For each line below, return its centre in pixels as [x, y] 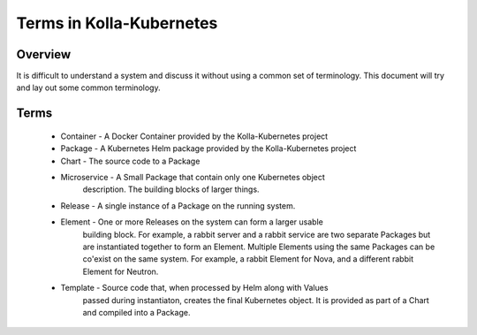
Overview [44, 54]
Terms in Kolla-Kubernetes [117, 23]
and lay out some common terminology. [88, 88]
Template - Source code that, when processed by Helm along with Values [194, 288]
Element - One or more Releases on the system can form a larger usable [192, 222]
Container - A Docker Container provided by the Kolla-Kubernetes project [194, 136]
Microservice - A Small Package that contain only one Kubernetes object [193, 178]
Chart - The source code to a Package [130, 161]
